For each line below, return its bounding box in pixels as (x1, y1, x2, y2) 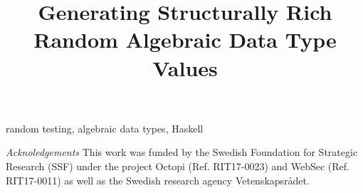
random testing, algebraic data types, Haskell (6, 120, 204, 135)
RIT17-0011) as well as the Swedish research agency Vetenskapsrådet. (6, 172, 310, 187)
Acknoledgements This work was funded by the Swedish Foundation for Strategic (6, 145, 358, 160)
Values (152, 53, 218, 82)
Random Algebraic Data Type (33, 25, 337, 54)
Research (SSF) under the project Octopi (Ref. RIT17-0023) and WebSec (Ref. (6, 158, 349, 173)
